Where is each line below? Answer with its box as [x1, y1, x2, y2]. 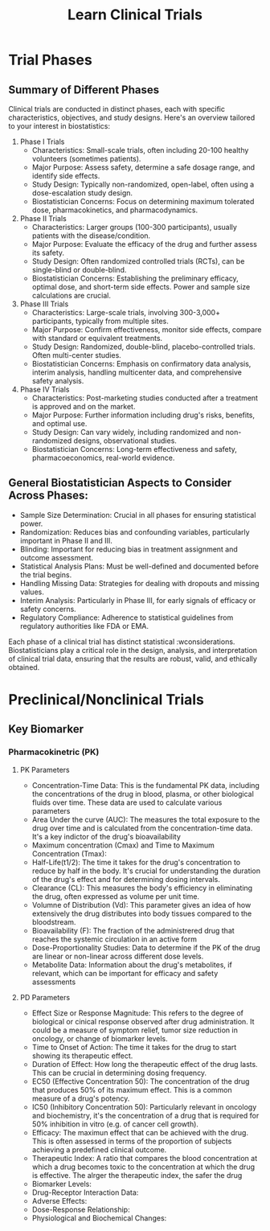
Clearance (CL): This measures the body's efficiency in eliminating [31, 883, 253, 892]
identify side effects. [31, 171, 100, 180]
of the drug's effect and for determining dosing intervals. [31, 874, 221, 884]
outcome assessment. [19, 552, 94, 562]
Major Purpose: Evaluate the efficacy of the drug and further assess [31, 240, 257, 248]
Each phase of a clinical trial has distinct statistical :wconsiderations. [8, 637, 235, 646]
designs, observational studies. [73, 436, 177, 445]
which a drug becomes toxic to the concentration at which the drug [31, 1162, 256, 1172]
